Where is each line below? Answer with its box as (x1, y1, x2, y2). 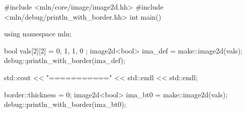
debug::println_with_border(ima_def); (4, 55, 125, 66)
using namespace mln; (4, 28, 71, 39)
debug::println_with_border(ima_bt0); (4, 99, 126, 109)
